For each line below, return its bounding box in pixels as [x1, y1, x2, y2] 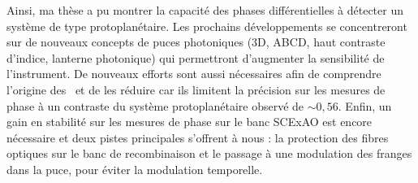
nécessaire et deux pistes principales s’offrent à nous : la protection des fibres [6, 129, 389, 146]
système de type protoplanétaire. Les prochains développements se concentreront [6, 17, 407, 34]
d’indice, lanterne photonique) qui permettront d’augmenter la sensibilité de [6, 49, 385, 66]
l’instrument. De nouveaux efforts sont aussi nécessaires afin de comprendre [6, 65, 381, 82]
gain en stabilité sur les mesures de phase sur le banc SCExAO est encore [6, 113, 373, 130]
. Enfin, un [338, 97, 392, 114]
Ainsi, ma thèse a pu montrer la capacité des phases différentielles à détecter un [6, 2, 403, 18]
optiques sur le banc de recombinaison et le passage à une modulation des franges [6, 145, 412, 162]
